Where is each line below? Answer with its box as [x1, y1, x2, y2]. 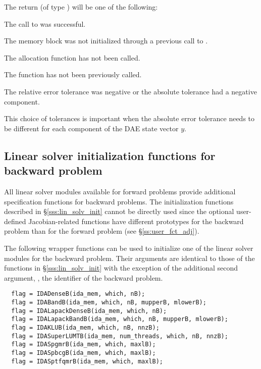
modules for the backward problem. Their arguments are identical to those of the [4, 252, 255, 263]
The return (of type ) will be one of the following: [4, 2, 158, 12]
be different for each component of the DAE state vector [4, 123, 179, 133]
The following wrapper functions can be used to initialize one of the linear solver [4, 242, 253, 253]
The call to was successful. [4, 18, 86, 29]
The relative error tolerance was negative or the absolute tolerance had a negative [4, 86, 257, 96]
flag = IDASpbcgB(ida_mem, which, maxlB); [11, 349, 156, 356]
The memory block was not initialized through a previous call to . [4, 35, 208, 46]
